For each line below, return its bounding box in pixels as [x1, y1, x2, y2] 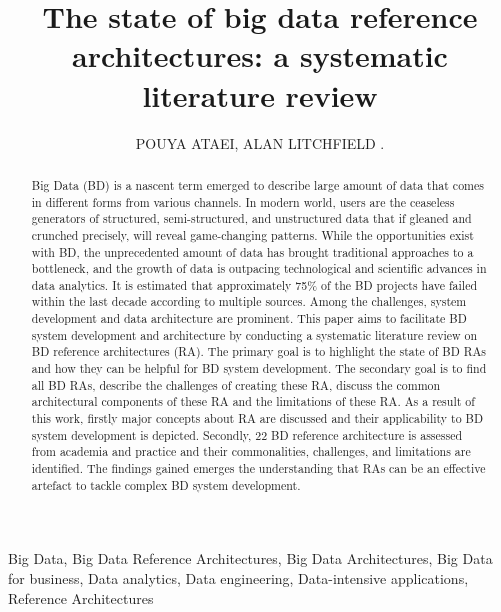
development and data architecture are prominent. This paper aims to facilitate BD [31, 310, 467, 327]
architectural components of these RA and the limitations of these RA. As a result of [31, 393, 475, 410]
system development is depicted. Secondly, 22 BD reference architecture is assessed [31, 426, 463, 443]
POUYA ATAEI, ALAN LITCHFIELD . [135, 132, 385, 153]
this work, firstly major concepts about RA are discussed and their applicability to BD [31, 410, 484, 427]
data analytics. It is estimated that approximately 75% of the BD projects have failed [31, 276, 478, 293]
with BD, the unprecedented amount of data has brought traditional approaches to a [31, 243, 474, 260]
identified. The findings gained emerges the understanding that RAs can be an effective [31, 460, 486, 477]
